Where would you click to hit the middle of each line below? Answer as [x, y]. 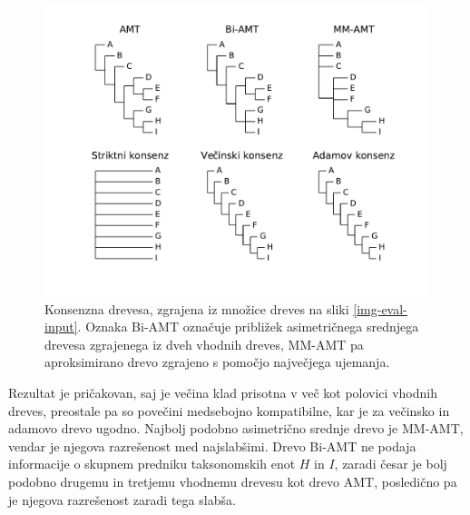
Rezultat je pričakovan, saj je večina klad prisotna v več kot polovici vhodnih [223, 392]
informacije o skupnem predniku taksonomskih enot [152, 464]
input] [61, 327]
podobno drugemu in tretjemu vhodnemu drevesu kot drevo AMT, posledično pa [233, 481]
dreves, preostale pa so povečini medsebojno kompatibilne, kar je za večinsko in [229, 410]
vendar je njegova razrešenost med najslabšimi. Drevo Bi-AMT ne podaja [212, 446]
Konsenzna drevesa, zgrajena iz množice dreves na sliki [197, 308]
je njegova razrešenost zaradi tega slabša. [122, 499]
